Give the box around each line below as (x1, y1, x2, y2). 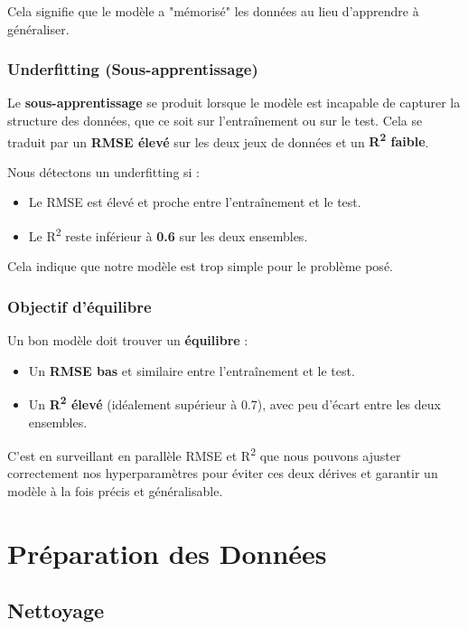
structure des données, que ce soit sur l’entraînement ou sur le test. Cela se (7, 111, 423, 129)
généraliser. (7, 19, 70, 38)
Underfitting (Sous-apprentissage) (7, 58, 258, 80)
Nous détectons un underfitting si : (7, 162, 201, 181)
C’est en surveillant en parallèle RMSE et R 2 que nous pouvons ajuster (7, 444, 401, 465)
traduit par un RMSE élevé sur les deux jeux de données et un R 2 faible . (7, 129, 429, 151)
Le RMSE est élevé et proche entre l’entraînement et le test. (28, 192, 361, 211)
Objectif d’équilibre (7, 295, 152, 317)
